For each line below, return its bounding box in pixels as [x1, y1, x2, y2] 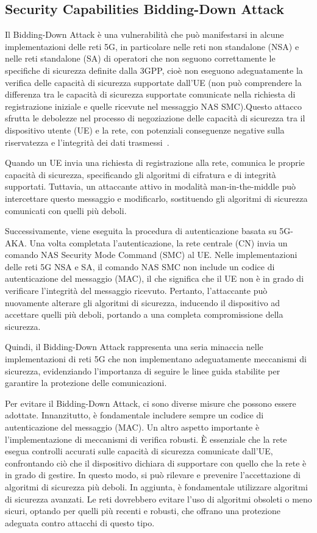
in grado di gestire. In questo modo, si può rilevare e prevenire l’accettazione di [5, 468, 301, 481]
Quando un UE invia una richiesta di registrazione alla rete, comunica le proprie [5, 156, 305, 169]
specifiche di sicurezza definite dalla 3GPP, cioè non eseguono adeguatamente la [5, 63, 303, 76]
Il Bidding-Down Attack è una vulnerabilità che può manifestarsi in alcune [5, 28, 284, 41]
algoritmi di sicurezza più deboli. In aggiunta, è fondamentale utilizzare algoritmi [5, 480, 308, 493]
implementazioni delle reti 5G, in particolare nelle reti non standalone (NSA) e [5, 40, 299, 52]
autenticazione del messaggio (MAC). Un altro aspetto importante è [5, 421, 260, 434]
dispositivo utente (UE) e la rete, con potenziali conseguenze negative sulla [5, 123, 285, 136]
